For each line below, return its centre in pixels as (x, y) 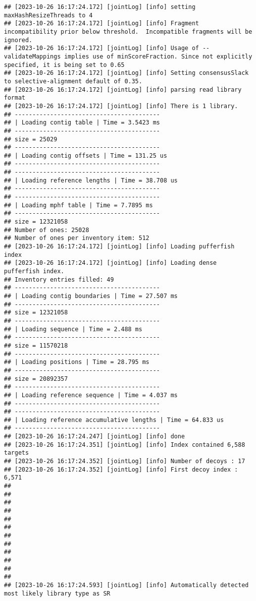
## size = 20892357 (36, 379)
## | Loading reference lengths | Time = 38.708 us (91, 180)
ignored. (18, 40)
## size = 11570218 (36, 345)
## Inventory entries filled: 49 (59, 279)
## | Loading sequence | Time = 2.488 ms (73, 329)
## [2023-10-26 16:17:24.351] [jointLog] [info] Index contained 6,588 (125, 445)
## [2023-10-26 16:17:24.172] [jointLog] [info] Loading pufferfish (119, 247)
